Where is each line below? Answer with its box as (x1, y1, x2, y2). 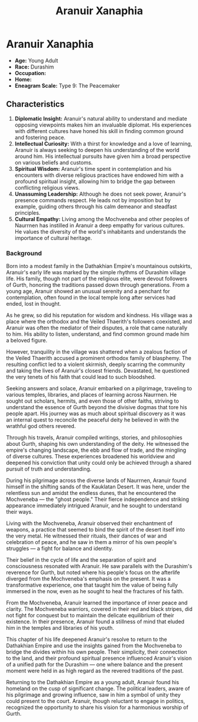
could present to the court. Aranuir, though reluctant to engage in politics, (6, 698, 185, 705)
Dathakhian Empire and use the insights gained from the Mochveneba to (6, 642, 182, 649)
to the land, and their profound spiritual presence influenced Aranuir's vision (6, 655, 192, 662)
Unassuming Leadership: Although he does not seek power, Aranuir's (14, 190, 186, 198)
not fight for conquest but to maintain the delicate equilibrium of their (6, 612, 174, 619)
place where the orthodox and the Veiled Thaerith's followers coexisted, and (6, 318, 192, 325)
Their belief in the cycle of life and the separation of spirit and (6, 556, 157, 564)
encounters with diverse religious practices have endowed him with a (14, 171, 184, 179)
